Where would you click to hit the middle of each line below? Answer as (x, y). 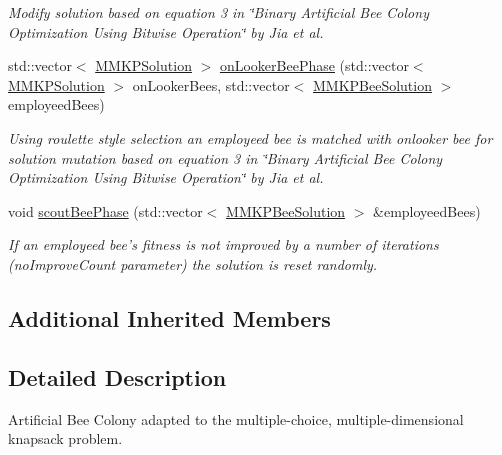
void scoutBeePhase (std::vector (105, 210)
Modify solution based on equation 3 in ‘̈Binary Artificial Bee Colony (218, 12)
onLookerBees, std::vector (211, 84)
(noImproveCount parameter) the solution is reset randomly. (193, 263)
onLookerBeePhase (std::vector (314, 65)
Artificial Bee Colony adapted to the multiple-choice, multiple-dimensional (236, 418)
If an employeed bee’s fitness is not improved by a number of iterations (223, 244)
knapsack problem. (65, 438)
